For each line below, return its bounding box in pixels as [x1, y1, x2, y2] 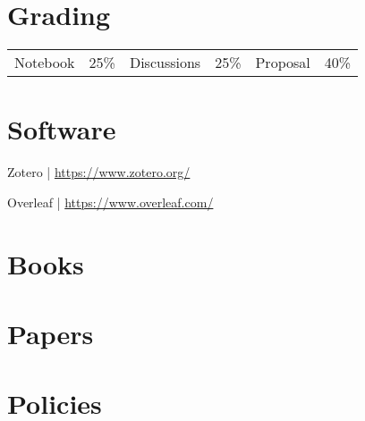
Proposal [255, 52, 310, 73]
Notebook [14, 52, 75, 73]
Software [7, 111, 116, 147]
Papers [7, 316, 94, 351]
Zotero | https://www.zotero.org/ [7, 163, 191, 181]
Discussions [129, 52, 201, 73]
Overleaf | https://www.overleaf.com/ [7, 192, 214, 211]
